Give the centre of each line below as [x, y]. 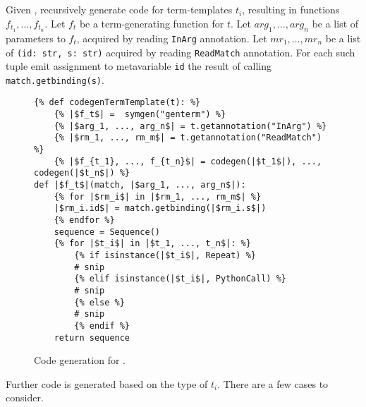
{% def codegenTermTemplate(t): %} [117, 103]
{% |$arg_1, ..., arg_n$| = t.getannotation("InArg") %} [190, 126]
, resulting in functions [291, 10]
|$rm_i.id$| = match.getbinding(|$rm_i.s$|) [160, 208]
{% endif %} [102, 326]
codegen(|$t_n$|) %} [82, 173]
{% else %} [99, 302]
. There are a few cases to [273, 383]
